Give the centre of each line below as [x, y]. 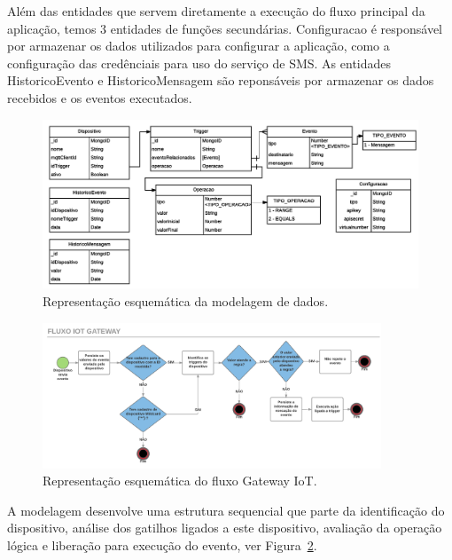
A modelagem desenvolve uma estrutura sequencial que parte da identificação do [226, 510]
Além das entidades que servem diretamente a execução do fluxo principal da [216, 11]
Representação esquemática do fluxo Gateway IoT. [180, 481]
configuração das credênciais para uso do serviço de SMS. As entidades [199, 63]
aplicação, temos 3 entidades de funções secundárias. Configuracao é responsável [225, 28]
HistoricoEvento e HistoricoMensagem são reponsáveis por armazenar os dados [221, 80]
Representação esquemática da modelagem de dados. [186, 301]
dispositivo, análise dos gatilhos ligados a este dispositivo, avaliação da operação [225, 528]
